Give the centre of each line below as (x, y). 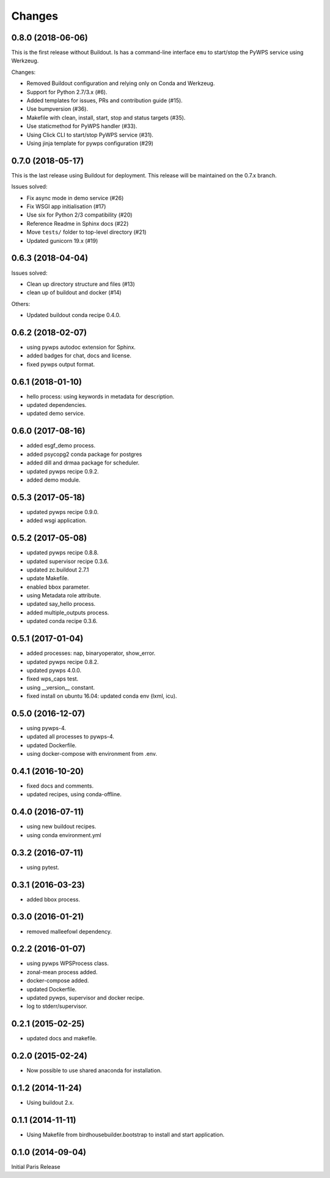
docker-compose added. (58, 981)
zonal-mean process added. (62, 972)
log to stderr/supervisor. (57, 1006)
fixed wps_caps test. (53, 679)
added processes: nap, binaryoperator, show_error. (91, 653)
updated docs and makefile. (62, 1038)
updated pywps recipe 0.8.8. (63, 553)
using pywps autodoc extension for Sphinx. (81, 347)
